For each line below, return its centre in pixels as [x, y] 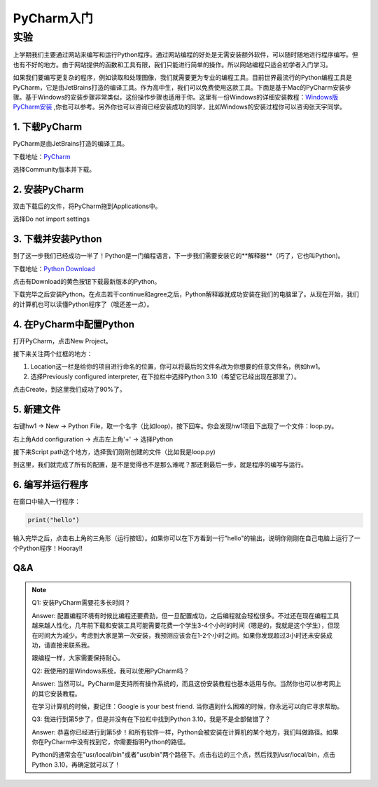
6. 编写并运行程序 [51, 485]
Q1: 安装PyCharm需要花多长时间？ [81, 603]
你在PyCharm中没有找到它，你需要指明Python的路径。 [111, 742]
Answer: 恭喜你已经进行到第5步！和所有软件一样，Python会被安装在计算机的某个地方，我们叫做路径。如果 [185, 732]
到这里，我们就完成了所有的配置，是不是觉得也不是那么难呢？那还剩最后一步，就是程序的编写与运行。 [160, 465]
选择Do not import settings [51, 219]
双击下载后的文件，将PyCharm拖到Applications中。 [87, 206]
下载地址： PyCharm [42, 156]
